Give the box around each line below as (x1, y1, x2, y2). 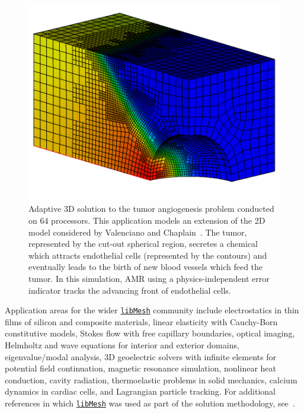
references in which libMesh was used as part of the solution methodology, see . (5, 396, 295, 409)
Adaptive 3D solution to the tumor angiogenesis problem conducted (28, 202, 274, 215)
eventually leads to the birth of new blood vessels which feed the (28, 260, 263, 273)
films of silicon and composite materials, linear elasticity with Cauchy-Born (5, 315, 278, 328)
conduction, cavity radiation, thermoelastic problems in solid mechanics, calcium (5, 373, 297, 386)
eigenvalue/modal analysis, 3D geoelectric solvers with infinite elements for (5, 350, 276, 363)
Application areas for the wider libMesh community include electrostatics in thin (5, 304, 299, 316)
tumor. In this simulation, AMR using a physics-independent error (28, 272, 270, 284)
